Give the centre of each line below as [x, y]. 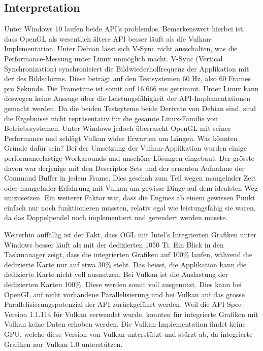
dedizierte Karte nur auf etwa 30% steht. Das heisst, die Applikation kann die [125, 264]
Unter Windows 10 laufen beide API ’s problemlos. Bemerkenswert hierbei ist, [125, 29]
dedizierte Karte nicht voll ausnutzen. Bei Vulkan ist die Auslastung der [116, 274]
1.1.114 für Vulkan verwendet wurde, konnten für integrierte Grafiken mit [144, 314]
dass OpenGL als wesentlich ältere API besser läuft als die [95, 38]
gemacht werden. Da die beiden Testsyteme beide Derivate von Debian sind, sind [130, 108]
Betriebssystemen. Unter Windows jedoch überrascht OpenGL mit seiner [118, 128]
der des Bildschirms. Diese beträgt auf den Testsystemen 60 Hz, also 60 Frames [127, 78]
